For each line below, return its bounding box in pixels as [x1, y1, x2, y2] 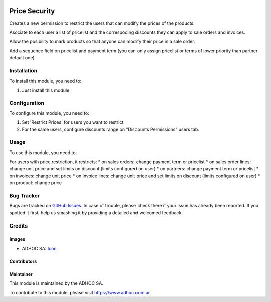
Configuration [9, 100, 45, 107]
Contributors [9, 258, 37, 264]
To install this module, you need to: [9, 78, 82, 84]
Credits [9, 222, 28, 229]
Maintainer [9, 271, 33, 277]
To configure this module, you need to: [9, 110, 90, 116]
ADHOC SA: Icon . [22, 245, 58, 251]
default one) [9, 55, 35, 61]
